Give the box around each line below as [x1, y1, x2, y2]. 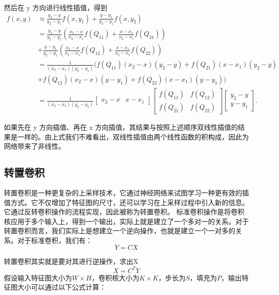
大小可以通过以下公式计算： [17, 282, 106, 292]
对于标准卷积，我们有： [17, 235, 92, 245]
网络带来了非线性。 [4, 141, 65, 151]
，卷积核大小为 [91, 272, 139, 282]
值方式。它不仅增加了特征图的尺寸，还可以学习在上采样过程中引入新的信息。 [4, 197, 249, 207]
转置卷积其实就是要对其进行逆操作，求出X [4, 256, 139, 266]
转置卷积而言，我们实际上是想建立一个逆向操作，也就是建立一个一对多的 [4, 226, 235, 236]
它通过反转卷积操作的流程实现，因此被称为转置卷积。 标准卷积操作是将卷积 [4, 207, 244, 217]
